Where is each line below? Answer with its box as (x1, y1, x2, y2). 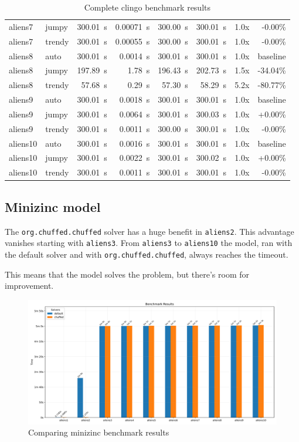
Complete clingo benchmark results (84, 1, 210, 13)
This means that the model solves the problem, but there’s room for (5, 268, 250, 280)
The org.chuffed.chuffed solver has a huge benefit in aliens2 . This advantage (5, 225, 294, 237)
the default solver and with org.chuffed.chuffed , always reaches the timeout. (5, 248, 288, 260)
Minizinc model (5, 197, 101, 215)
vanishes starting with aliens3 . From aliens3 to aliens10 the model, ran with (5, 237, 293, 249)
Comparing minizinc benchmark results (28, 426, 169, 438)
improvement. (5, 279, 54, 292)
